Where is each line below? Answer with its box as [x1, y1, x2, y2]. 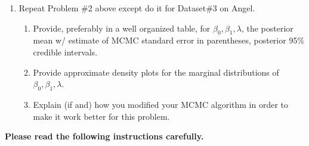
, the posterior [241, 21, 293, 34]
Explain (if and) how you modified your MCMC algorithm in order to [33, 98, 289, 110]
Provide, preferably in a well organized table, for [33, 21, 211, 34]
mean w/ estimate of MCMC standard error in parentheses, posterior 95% [33, 34, 305, 46]
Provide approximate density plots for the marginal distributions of [33, 66, 279, 78]
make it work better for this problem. [33, 110, 170, 122]
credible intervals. [33, 45, 98, 58]
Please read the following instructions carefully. [5, 130, 204, 142]
